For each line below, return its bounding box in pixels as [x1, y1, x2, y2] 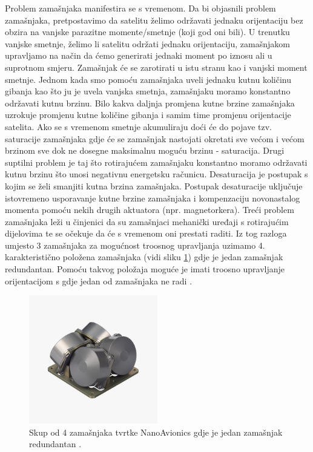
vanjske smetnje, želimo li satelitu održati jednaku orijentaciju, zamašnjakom [5, 37, 290, 50]
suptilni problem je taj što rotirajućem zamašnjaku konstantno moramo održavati [5, 156, 308, 168]
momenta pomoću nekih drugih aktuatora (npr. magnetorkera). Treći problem [5, 203, 294, 216]
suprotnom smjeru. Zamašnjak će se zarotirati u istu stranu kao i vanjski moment [5, 61, 308, 73]
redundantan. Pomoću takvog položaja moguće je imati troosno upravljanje [5, 263, 285, 275]
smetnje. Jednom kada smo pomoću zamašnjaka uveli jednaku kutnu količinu [5, 73, 291, 85]
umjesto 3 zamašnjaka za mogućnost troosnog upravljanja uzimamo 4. [5, 238, 265, 251]
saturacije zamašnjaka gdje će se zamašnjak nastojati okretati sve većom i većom [5, 132, 305, 145]
